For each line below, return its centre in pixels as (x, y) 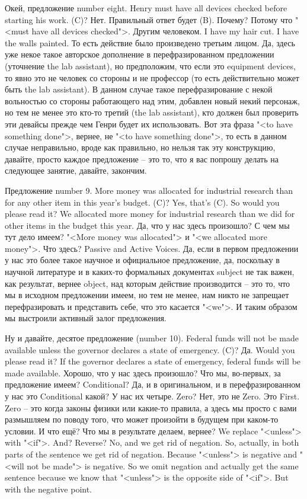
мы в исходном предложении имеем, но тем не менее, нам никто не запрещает (147, 295)
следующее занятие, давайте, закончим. (76, 170)
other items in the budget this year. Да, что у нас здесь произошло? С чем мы (147, 225)
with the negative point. (49, 489)
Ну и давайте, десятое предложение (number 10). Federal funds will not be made (152, 338)
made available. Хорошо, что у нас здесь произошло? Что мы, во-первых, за (143, 372)
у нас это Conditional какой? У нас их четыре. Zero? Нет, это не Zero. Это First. (152, 396)
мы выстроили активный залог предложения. (86, 318)
